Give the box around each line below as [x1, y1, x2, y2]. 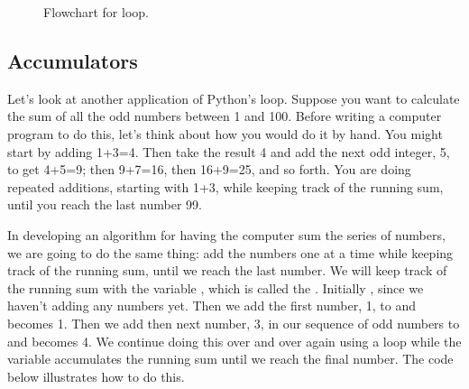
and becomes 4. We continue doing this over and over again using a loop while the [7, 331, 462, 350]
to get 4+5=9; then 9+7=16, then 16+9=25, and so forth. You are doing [7, 160, 411, 179]
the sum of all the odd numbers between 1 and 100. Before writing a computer [7, 107, 442, 125]
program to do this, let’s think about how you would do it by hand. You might [7, 124, 443, 143]
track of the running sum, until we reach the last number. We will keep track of [7, 261, 447, 280]
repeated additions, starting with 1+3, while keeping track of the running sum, [7, 177, 444, 196]
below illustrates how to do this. [7, 366, 185, 385]
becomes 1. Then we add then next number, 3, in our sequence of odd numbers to [7, 313, 460, 332]
